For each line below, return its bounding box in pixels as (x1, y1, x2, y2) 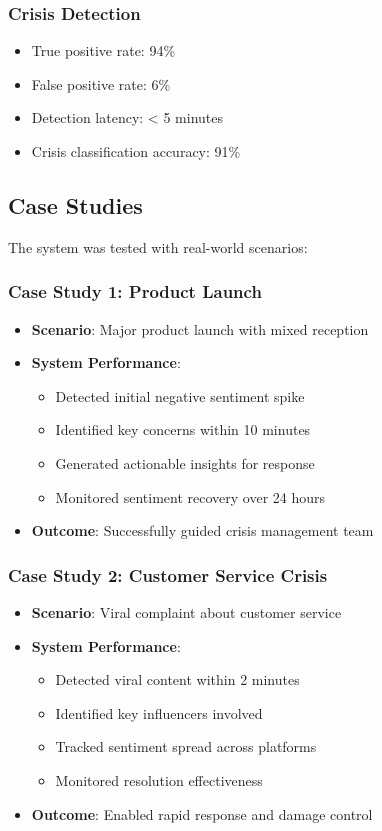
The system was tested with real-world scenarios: (8, 236, 308, 257)
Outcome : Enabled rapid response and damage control (31, 803, 373, 824)
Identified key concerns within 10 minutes (55, 419, 311, 440)
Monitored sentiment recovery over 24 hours (55, 486, 326, 507)
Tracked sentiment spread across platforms (55, 736, 317, 757)
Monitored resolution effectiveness (55, 769, 263, 790)
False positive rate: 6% (31, 73, 171, 94)
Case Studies (8, 189, 143, 220)
